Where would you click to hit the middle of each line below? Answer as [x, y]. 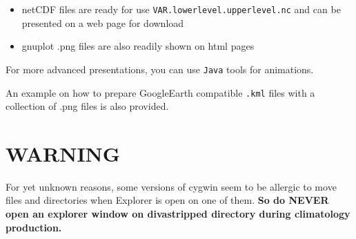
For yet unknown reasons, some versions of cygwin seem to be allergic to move [171, 186]
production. [34, 227]
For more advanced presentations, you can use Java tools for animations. [160, 69]
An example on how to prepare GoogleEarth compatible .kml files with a [160, 92]
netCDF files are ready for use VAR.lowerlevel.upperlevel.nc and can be [181, 9]
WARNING [63, 153]
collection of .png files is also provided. [87, 106]
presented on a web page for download [103, 22]
